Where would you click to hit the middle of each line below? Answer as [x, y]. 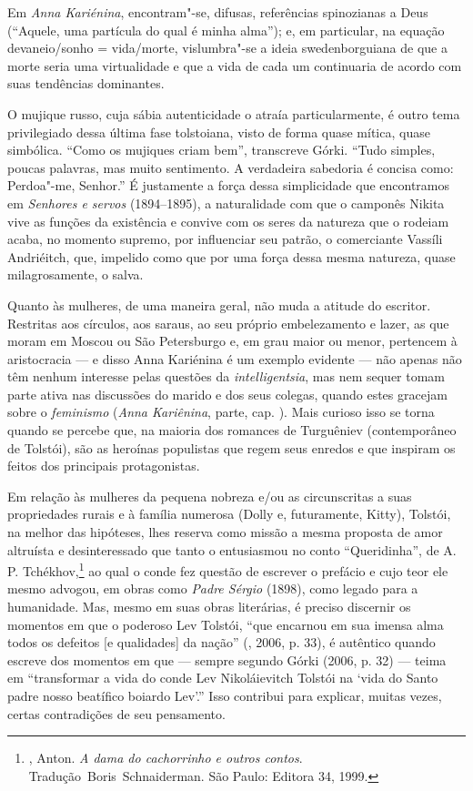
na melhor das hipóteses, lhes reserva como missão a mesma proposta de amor [225, 532]
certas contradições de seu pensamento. [116, 713]
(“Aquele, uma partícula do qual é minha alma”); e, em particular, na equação [226, 30]
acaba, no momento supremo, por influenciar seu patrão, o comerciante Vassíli [225, 239]
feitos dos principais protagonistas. [104, 466]
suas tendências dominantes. [86, 83]
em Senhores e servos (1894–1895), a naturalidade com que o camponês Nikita [226, 203]
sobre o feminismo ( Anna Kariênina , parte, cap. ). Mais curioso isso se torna [221, 412]
